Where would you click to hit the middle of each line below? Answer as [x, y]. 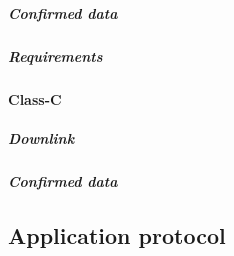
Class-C [35, 98]
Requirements [55, 55]
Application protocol [117, 234]
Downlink [41, 137]
